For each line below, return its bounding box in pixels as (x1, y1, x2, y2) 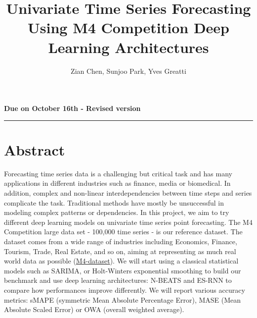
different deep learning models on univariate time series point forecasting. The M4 (4, 216, 253, 227)
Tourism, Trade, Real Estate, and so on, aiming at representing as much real (4, 246, 236, 256)
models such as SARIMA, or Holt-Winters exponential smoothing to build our (4, 265, 241, 275)
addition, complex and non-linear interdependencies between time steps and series (4, 188, 252, 198)
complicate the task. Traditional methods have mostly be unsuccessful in (4, 197, 224, 208)
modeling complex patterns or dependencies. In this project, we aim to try (4, 207, 229, 217)
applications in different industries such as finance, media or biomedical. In (4, 178, 231, 188)
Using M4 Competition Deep (28, 17, 229, 38)
